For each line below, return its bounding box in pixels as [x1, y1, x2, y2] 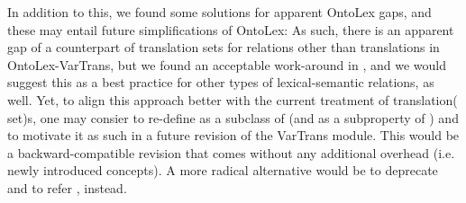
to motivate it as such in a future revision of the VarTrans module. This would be [7, 126, 460, 145]
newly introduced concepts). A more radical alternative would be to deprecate [7, 161, 438, 180]
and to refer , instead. [7, 178, 127, 197]
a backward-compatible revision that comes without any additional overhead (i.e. [7, 143, 455, 162]
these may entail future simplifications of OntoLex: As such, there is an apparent [7, 20, 454, 39]
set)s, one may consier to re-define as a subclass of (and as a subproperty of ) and [7, 108, 459, 127]
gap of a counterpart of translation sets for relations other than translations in [7, 38, 440, 57]
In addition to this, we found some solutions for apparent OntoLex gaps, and [7, 3, 432, 21]
